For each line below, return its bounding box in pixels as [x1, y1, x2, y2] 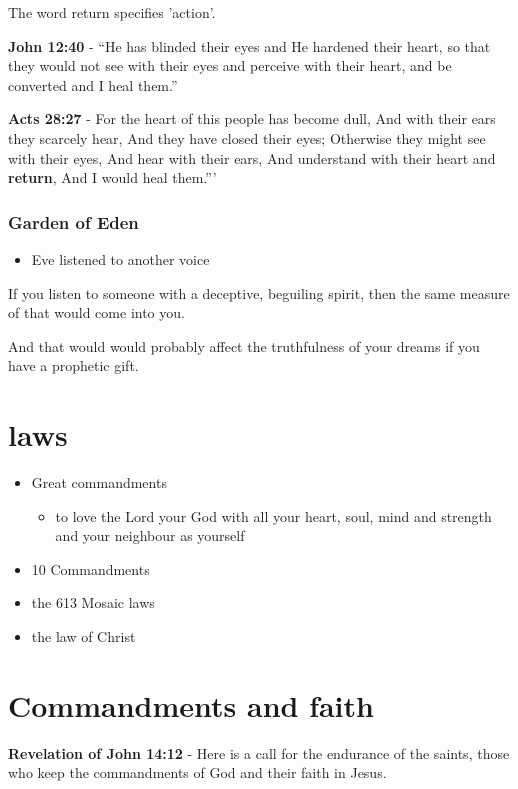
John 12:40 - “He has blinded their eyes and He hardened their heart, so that [8, 35, 491, 56]
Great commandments [31, 472, 167, 493]
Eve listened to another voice [31, 248, 210, 269]
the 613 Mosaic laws [31, 592, 155, 613]
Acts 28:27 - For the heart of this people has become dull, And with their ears [8, 108, 496, 129]
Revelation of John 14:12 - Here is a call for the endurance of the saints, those [8, 742, 510, 763]
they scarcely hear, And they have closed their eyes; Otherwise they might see [8, 127, 486, 148]
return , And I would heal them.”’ [8, 167, 217, 188]
